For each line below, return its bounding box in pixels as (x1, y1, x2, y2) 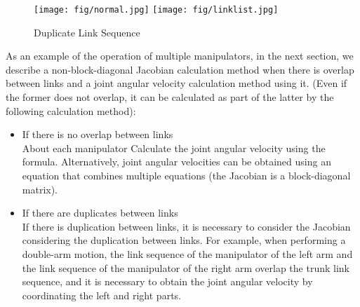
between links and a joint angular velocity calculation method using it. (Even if (6, 76, 347, 90)
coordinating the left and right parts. (22, 287, 181, 302)
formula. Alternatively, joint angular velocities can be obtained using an (22, 154, 331, 169)
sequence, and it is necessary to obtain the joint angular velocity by (22, 274, 313, 289)
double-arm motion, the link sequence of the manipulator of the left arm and (22, 246, 353, 261)
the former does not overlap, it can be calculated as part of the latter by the (6, 90, 334, 104)
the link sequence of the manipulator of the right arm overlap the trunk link (22, 260, 349, 275)
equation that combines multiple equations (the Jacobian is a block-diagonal (22, 168, 351, 182)
